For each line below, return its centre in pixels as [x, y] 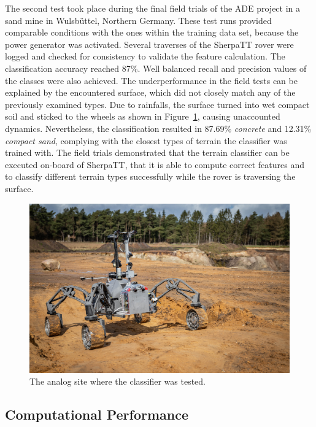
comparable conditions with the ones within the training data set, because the [152, 32]
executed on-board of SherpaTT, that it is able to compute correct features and [155, 164]
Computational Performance [97, 414]
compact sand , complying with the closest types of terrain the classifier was [146, 140]
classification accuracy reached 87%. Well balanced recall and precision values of [156, 68]
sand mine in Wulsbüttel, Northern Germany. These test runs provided [138, 20]
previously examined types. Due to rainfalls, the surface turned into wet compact [157, 104]
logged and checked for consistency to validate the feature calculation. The [145, 56]
